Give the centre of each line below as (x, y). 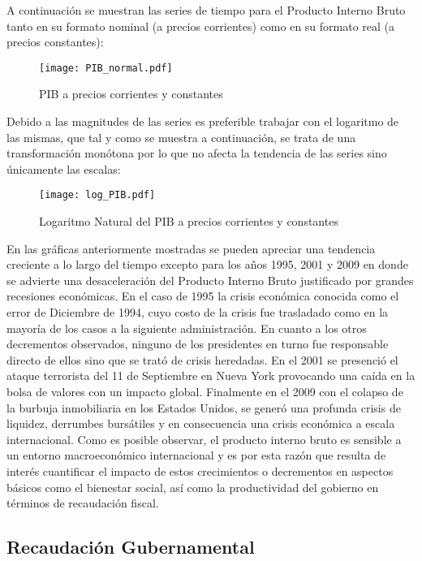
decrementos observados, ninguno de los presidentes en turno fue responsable (198, 344)
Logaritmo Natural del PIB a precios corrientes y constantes (189, 221)
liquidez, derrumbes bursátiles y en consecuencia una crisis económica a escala (201, 423)
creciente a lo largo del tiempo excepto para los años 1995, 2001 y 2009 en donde (207, 264)
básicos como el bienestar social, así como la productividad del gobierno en (193, 487)
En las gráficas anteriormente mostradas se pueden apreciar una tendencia (191, 248)
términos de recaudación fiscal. (83, 503)
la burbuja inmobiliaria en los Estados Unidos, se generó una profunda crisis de (204, 407)
